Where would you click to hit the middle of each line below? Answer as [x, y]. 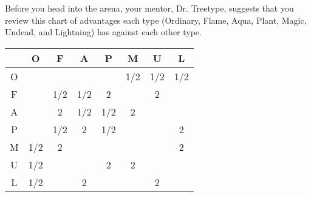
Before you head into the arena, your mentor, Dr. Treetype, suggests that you [149, 8]
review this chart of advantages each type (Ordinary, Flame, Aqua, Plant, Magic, [156, 20]
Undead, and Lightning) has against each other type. [103, 32]
